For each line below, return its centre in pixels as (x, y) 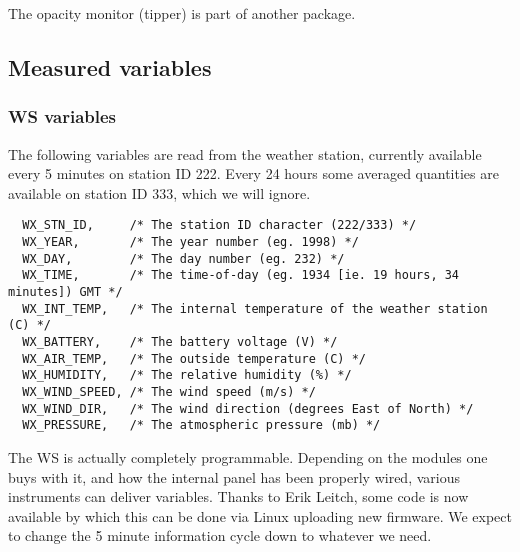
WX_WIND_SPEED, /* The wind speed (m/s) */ (169, 391)
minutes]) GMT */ (65, 292)
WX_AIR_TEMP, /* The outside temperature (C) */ (194, 358)
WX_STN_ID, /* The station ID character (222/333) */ (219, 225)
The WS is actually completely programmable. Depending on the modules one (248, 456)
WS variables (62, 116)
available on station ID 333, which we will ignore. (159, 192)
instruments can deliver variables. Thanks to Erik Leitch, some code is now (238, 496)
